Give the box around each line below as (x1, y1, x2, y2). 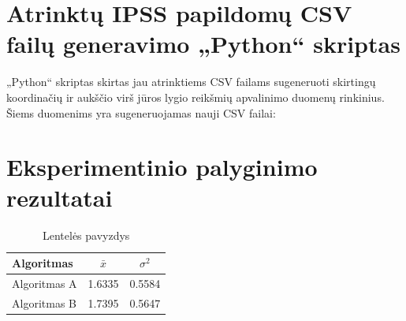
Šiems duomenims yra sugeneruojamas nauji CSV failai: (6, 104, 276, 121)
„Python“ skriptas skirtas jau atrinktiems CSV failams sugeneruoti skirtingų (6, 73, 376, 90)
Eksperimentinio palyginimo (6, 151, 318, 183)
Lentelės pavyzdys (42, 227, 130, 244)
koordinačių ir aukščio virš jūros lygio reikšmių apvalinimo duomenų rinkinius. (6, 88, 385, 105)
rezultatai (6, 181, 113, 214)
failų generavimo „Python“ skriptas (6, 28, 400, 60)
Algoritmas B (12, 294, 76, 311)
